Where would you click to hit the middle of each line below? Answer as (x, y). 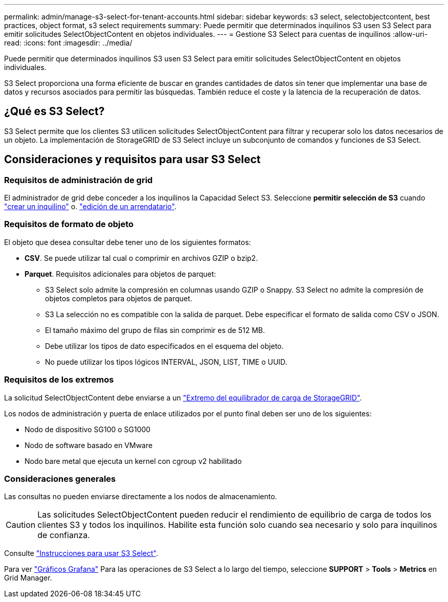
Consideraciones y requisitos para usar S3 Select (132, 160)
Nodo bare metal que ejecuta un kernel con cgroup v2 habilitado (133, 461)
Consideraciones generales (60, 478)
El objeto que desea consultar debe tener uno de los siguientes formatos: (128, 242)
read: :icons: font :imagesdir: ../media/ (68, 43)
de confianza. (64, 535)
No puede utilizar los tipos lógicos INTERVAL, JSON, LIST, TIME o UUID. (166, 362)
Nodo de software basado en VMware (89, 445)
